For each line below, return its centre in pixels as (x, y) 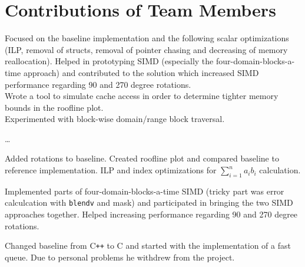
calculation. (280, 170)
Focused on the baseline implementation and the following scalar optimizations (147, 38)
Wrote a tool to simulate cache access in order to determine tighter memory (142, 96)
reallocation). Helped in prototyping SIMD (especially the (109, 61)
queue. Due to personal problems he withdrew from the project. (120, 257)
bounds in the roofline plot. (54, 107)
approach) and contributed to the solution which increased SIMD (141, 72)
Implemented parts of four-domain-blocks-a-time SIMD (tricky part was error (145, 191)
